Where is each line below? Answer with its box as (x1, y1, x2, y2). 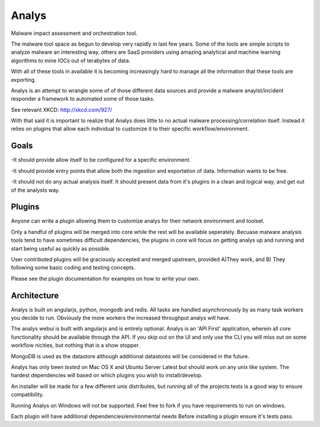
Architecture (11, 290, 59, 300)
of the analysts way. (11, 187, 60, 194)
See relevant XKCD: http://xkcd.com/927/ (11, 106, 113, 113)
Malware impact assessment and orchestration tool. (11, 30, 137, 37)
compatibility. (11, 391, 44, 398)
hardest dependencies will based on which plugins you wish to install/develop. (11, 372, 203, 379)
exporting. (11, 76, 36, 83)
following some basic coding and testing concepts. (11, 264, 136, 271)
